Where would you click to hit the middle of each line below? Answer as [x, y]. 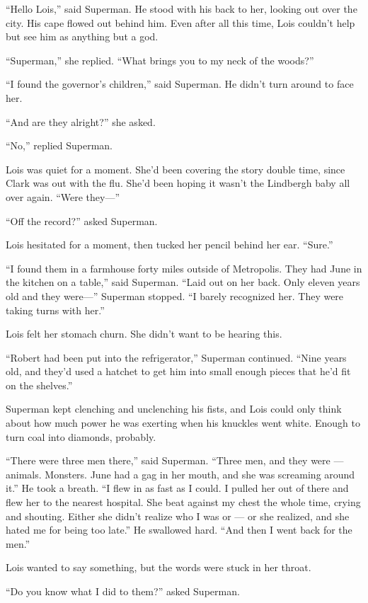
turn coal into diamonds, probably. [81, 436]
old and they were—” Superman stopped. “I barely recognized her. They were [175, 295]
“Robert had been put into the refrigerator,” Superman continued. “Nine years [176, 357]
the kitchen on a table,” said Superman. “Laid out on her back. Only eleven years [183, 282]
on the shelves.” [39, 385]
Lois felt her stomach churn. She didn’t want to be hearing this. [144, 334]
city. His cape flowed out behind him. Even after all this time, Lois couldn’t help [180, 22]
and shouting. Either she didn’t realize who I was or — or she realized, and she [178, 516]
